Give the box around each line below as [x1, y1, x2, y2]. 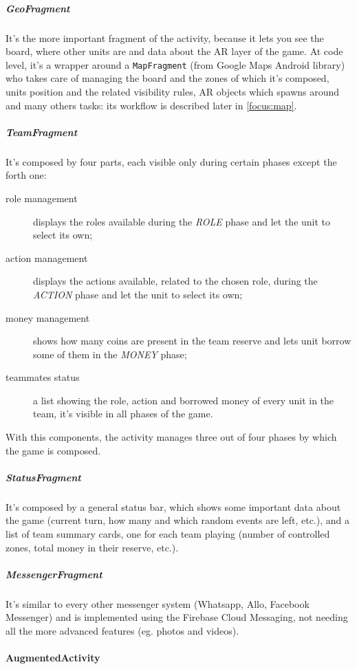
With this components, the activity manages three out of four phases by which [6, 430, 337, 444]
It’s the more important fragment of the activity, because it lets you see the [6, 30, 324, 45]
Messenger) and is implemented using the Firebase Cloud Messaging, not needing [6, 610, 348, 624]
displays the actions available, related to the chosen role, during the [33, 274, 318, 288]
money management [6, 310, 90, 325]
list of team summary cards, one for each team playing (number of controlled [6, 527, 330, 540]
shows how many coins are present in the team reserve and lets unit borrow [33, 333, 351, 348]
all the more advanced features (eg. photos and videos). [6, 623, 239, 637]
